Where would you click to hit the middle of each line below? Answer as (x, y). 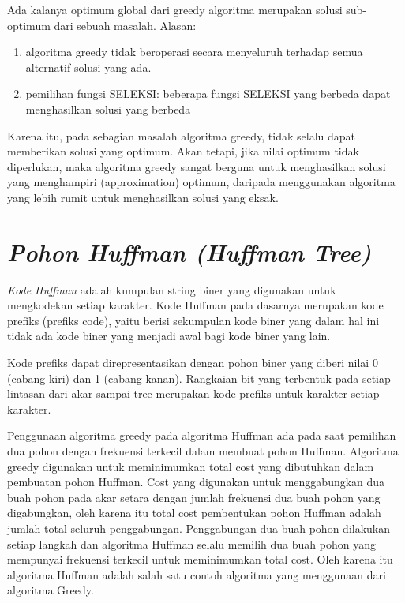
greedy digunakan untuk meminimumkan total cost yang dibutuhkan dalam (191, 466)
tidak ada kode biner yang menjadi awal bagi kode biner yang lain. (169, 336)
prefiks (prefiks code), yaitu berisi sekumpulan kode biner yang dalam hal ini (193, 320)
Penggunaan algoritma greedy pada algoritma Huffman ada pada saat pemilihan (202, 435)
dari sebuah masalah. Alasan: (125, 25)
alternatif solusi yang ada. (88, 67)
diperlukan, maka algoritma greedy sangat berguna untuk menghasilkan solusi (197, 166)
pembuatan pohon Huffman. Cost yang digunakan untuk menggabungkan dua (196, 482)
